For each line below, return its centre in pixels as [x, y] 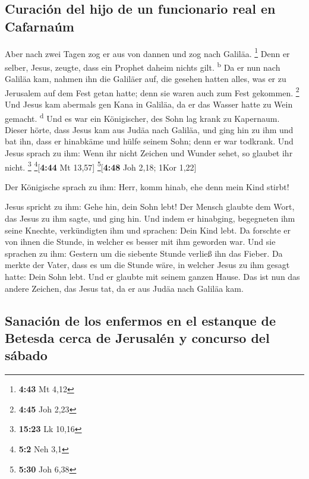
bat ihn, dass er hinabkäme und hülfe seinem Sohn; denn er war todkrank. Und [149, 141]
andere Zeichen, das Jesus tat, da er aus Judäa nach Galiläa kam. [124, 288]
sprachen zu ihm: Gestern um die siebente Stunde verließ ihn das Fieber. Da [144, 253]
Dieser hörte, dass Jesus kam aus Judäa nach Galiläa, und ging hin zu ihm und [149, 129]
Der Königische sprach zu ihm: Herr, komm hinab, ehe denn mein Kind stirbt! [147, 186]
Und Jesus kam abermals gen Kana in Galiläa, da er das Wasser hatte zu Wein [149, 104]
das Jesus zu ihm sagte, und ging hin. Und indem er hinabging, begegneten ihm [150, 218]
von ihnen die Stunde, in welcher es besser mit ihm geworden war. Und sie [140, 242]
